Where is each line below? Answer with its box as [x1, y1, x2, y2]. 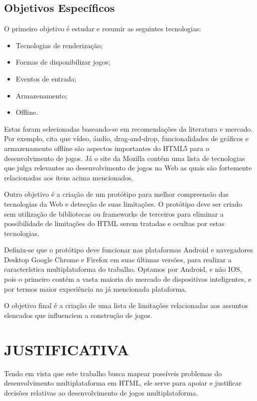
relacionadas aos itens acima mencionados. [4, 172, 133, 182]
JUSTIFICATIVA [4, 339, 129, 359]
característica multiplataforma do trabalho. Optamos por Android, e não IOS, [4, 264, 242, 274]
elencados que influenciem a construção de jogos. [4, 310, 152, 320]
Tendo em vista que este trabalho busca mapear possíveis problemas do [4, 368, 222, 378]
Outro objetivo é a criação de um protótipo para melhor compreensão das [4, 189, 229, 199]
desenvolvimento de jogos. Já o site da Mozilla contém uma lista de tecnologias [4, 153, 245, 163]
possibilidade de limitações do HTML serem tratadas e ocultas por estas [4, 218, 225, 229]
